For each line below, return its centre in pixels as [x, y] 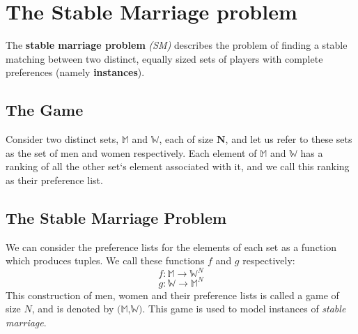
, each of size [186, 139]
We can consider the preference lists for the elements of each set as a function [171, 246]
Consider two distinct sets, [62, 139]
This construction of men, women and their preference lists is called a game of [172, 295]
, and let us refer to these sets [289, 139]
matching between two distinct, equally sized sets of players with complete [164, 58]
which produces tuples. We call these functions [105, 260]
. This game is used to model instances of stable [244, 309]
